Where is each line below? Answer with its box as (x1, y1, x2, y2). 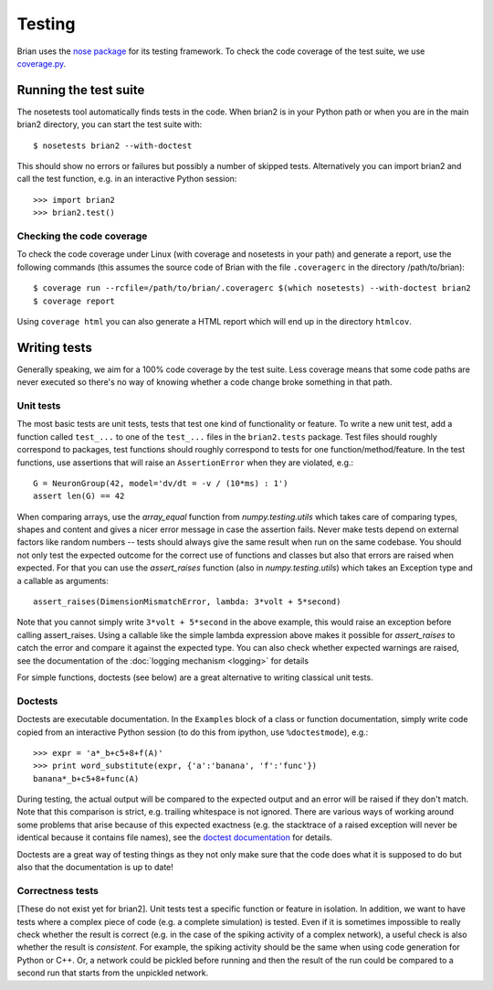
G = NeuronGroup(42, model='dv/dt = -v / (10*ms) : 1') (33, 478, 288, 488)
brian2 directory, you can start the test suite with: (16, 119, 203, 130)
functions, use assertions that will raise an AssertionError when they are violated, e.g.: (16, 457, 354, 468)
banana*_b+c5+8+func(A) (33, 773, 140, 783)
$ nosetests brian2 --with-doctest (33, 140, 193, 151)
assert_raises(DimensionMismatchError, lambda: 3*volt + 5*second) (33, 597, 341, 607)
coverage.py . (16, 58, 67, 69)
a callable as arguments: (16, 575, 110, 586)
